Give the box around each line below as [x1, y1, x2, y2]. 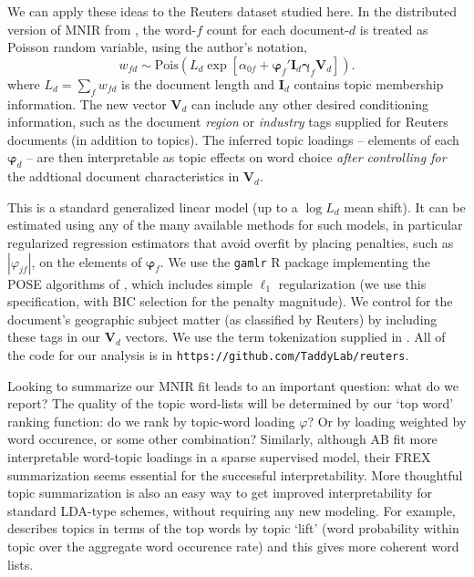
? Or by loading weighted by [307, 411, 467, 430]
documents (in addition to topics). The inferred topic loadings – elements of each [7, 129, 459, 149]
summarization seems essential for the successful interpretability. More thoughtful [7, 465, 463, 484]
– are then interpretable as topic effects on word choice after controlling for [26, 148, 447, 167]
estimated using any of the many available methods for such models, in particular [7, 215, 463, 234]
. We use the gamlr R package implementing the [160, 252, 431, 271]
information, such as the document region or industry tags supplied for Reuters [7, 112, 448, 131]
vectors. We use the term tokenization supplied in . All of [125, 327, 446, 346]
